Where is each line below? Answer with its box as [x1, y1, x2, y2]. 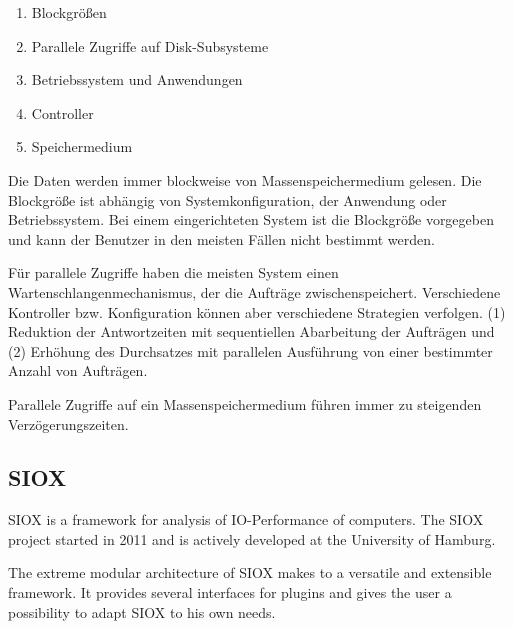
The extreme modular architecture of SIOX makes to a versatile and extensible [8, 562, 492, 583]
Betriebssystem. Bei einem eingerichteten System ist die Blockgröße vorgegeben [8, 209, 494, 230]
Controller [31, 102, 94, 123]
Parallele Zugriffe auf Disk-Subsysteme [31, 35, 269, 56]
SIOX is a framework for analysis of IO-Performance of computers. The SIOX [8, 509, 484, 530]
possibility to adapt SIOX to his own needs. [8, 601, 276, 622]
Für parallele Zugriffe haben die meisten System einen [8, 262, 339, 283]
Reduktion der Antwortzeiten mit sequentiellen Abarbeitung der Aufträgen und [8, 321, 495, 342]
